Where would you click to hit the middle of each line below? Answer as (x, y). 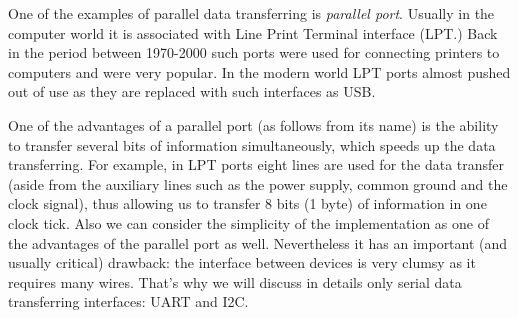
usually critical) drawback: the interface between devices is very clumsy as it (242, 262)
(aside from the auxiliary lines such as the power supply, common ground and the (258, 183)
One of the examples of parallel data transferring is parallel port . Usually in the (251, 13)
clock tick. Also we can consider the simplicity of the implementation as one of (248, 222)
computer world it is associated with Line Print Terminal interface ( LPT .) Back (253, 32)
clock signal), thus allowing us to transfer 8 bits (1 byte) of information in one (247, 203)
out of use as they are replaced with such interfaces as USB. (192, 91)
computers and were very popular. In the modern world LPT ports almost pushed (259, 71)
